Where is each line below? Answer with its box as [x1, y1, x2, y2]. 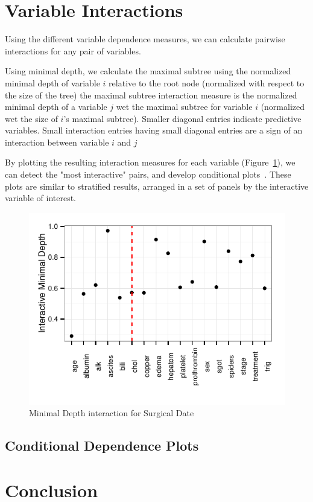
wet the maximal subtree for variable [116, 100, 253, 113]
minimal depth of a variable [5, 100, 107, 113]
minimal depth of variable [5, 76, 100, 89]
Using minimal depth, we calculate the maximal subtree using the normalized [5, 65, 291, 77]
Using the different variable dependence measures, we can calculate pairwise [5, 33, 285, 45]
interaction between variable [5, 135, 109, 148]
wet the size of [5, 112, 58, 124]
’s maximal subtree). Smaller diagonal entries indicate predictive [63, 112, 302, 124]
